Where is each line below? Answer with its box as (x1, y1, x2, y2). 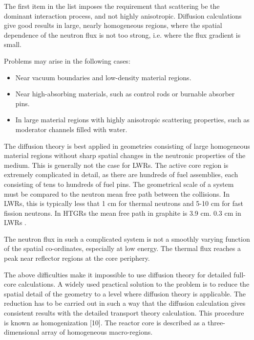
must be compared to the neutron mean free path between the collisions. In (4, 188, 230, 199)
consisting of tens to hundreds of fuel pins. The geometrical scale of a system (4, 179, 234, 189)
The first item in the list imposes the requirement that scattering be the (4, 1, 220, 11)
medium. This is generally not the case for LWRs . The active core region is (4, 159, 229, 170)
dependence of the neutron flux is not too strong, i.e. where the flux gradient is (4, 29, 241, 40)
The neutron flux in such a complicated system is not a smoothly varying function (4, 233, 250, 244)
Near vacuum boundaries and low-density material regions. (15, 72, 191, 82)
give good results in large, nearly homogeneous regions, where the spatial (4, 20, 222, 30)
